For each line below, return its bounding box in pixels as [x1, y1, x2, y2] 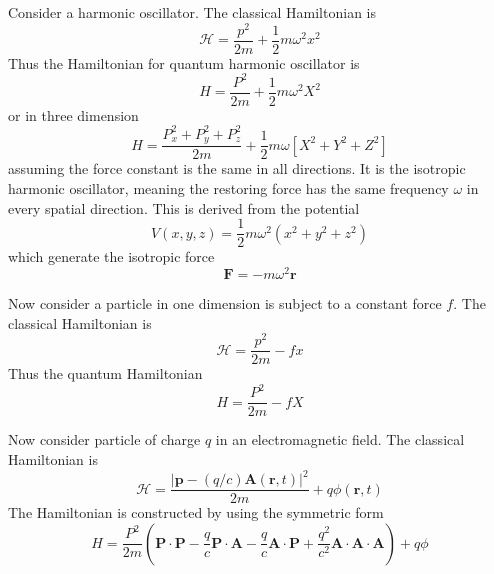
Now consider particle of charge [8, 429, 201, 450]
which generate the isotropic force [8, 246, 215, 267]
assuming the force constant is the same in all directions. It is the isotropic [8, 158, 466, 179]
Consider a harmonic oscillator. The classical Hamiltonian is [8, 2, 376, 22]
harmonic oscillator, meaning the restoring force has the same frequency [8, 178, 449, 199]
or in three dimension [8, 104, 139, 125]
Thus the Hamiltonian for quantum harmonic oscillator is [8, 52, 360, 73]
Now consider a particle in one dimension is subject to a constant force [8, 292, 442, 313]
